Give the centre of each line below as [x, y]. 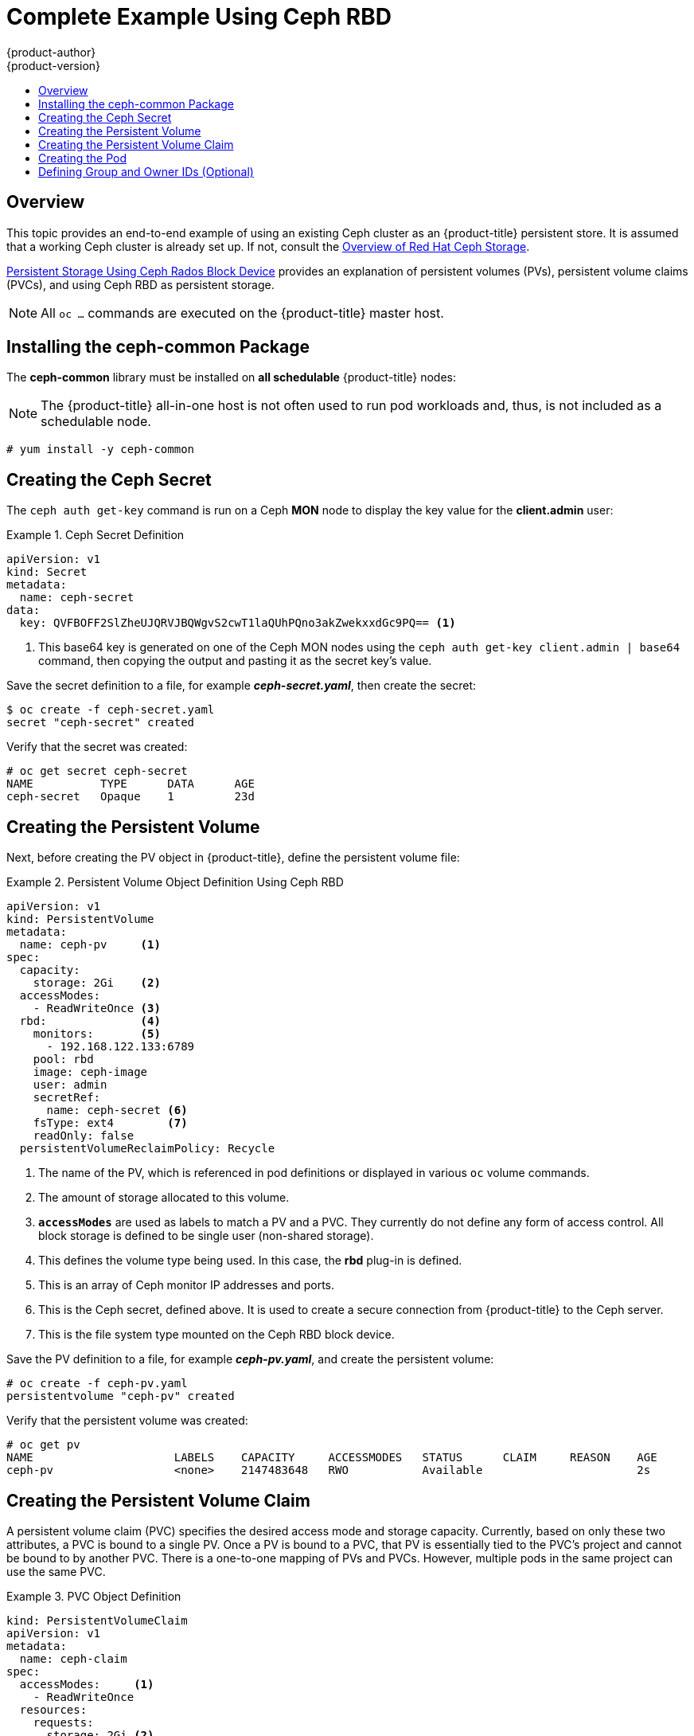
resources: [53, 1709]
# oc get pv [43, 1445]
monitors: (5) [97, 1034]
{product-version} [54, 65]
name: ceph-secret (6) [117, 1110]
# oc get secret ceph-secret [97, 771]
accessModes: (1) [87, 1684]
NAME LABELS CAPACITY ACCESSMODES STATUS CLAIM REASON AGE [332, 1458]
